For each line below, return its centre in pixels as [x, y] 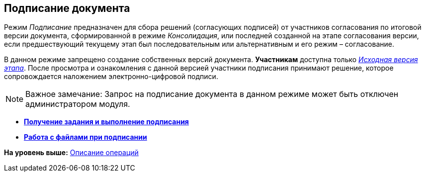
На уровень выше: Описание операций [71, 153]
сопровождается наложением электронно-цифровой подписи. [111, 77]
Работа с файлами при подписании [85, 137]
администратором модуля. [78, 104]
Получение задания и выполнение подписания [106, 122]
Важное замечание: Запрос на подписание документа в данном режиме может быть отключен [212, 94]
